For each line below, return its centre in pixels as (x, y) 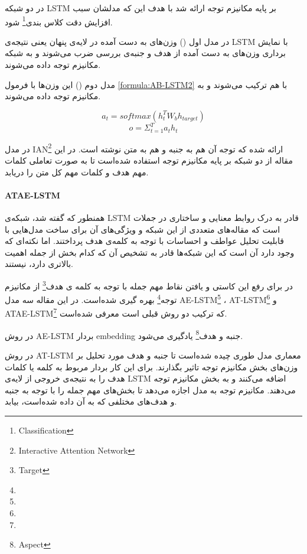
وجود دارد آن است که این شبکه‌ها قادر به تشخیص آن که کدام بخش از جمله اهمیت (150, 252)
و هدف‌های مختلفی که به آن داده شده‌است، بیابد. (91, 401)
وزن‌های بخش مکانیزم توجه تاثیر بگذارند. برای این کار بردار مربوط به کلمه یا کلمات (151, 366)
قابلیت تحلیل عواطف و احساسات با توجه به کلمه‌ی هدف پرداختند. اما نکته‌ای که (144, 241)
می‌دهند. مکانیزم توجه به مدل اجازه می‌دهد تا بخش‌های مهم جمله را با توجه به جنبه (150, 390)
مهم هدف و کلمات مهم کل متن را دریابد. (77, 172)
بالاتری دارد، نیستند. (39, 264)
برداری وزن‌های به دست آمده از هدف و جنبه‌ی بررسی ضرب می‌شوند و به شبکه (145, 53)
